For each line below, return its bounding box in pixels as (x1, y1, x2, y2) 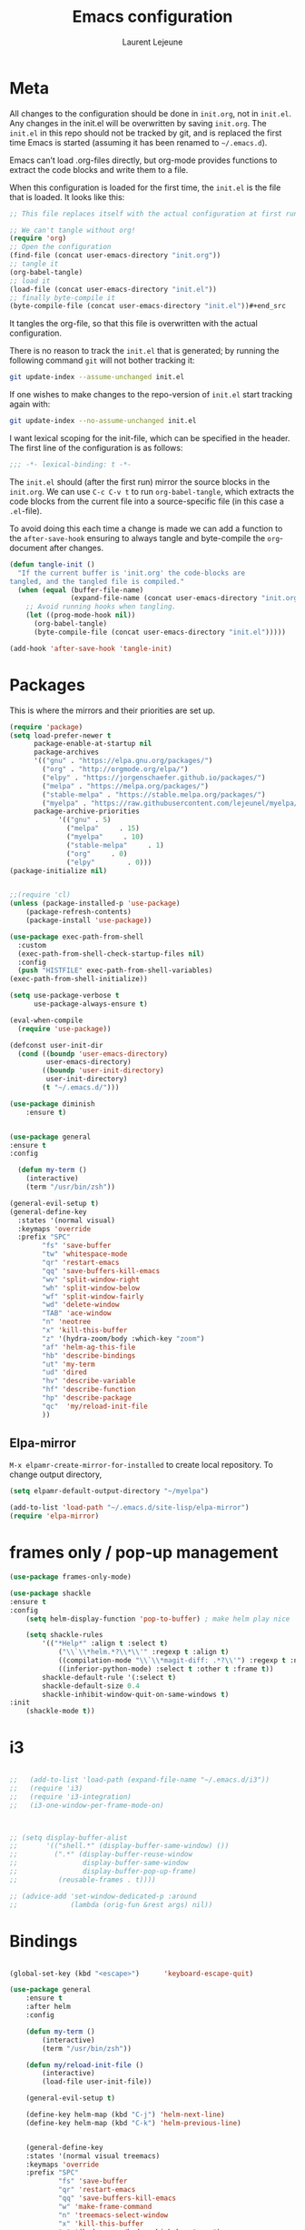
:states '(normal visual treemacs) (25, 2151, 161, 2161)
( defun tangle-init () (9, 559, 95, 569)
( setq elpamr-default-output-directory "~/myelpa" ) (9, 1487, 209, 1496)
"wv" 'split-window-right (42, 1275, 141, 1284)
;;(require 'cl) (9, 890, 71, 899)
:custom (17, 940, 47, 949)
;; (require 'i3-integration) (9, 1792, 132, 1802)
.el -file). (9, 505, 43, 516)
